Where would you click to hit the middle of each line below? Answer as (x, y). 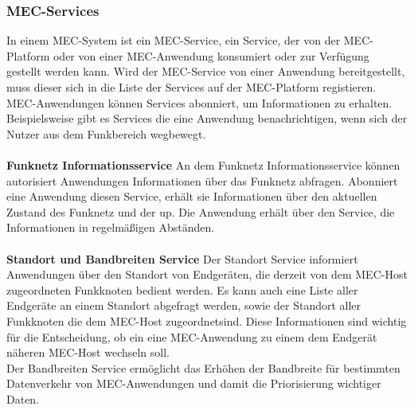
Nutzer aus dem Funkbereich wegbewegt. (106, 133)
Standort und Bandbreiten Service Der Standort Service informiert (182, 258)
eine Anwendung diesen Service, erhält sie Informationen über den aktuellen (192, 196)
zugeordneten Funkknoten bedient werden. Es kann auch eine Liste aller (182, 289)
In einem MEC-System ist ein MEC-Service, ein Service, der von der (174, 40)
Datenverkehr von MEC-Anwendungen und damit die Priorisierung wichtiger (194, 383)
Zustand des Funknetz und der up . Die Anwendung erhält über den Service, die (201, 211)
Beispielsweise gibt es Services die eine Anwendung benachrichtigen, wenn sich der (207, 118)
